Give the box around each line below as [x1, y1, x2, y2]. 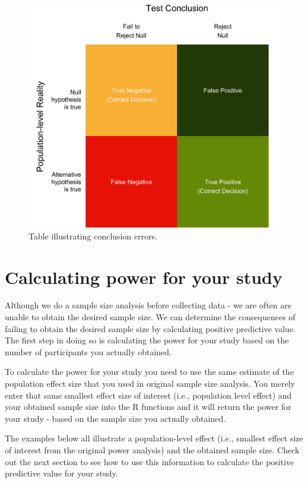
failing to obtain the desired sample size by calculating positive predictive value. [5, 322, 296, 334]
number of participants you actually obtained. [5, 345, 172, 358]
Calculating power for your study [5, 264, 282, 289]
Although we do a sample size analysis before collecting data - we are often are [5, 299, 291, 311]
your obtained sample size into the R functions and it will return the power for [5, 400, 291, 413]
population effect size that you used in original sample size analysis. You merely [5, 377, 295, 390]
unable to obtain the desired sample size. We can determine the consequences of [5, 311, 296, 323]
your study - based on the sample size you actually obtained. [5, 412, 226, 424]
